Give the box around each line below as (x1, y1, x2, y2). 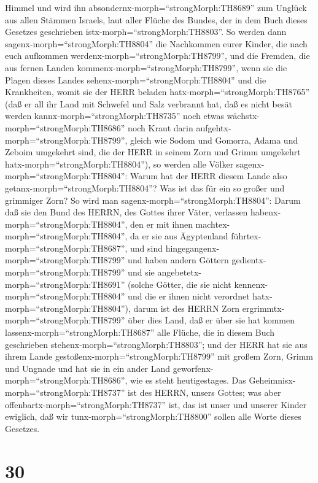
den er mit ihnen (130, 217, 193, 230)
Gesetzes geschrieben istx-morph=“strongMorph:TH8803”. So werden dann (5, 25, 287, 38)
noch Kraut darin (128, 121, 193, 134)
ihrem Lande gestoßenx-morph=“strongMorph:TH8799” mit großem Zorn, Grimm (5, 350, 314, 363)
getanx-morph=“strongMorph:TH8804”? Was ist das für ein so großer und (5, 181, 285, 194)
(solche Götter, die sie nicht (128, 277, 231, 290)
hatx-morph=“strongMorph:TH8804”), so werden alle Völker (5, 157, 234, 170)
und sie (128, 266, 155, 279)
